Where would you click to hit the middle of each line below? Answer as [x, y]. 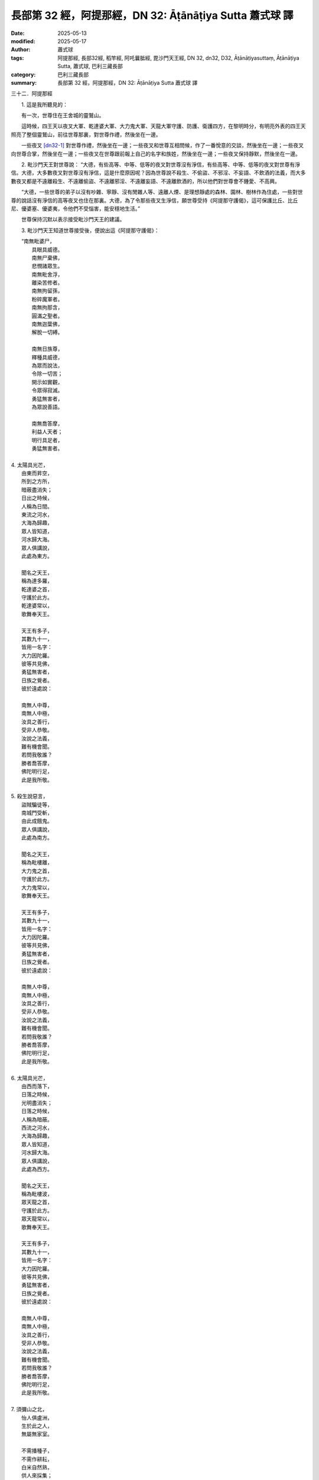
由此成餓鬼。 [37, 821]
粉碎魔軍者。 [47, 299]
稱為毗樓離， [37, 863]
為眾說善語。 [47, 407]
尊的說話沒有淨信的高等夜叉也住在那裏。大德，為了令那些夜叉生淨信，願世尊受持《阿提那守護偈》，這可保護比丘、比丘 [154, 200]
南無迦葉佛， [47, 324]
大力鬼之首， [37, 871]
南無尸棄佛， [47, 258]
